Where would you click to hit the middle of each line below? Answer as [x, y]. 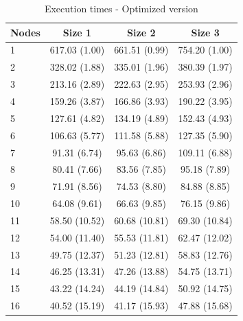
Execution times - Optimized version [121, 8]
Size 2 [141, 32]
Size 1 [77, 32]
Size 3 [205, 32]
